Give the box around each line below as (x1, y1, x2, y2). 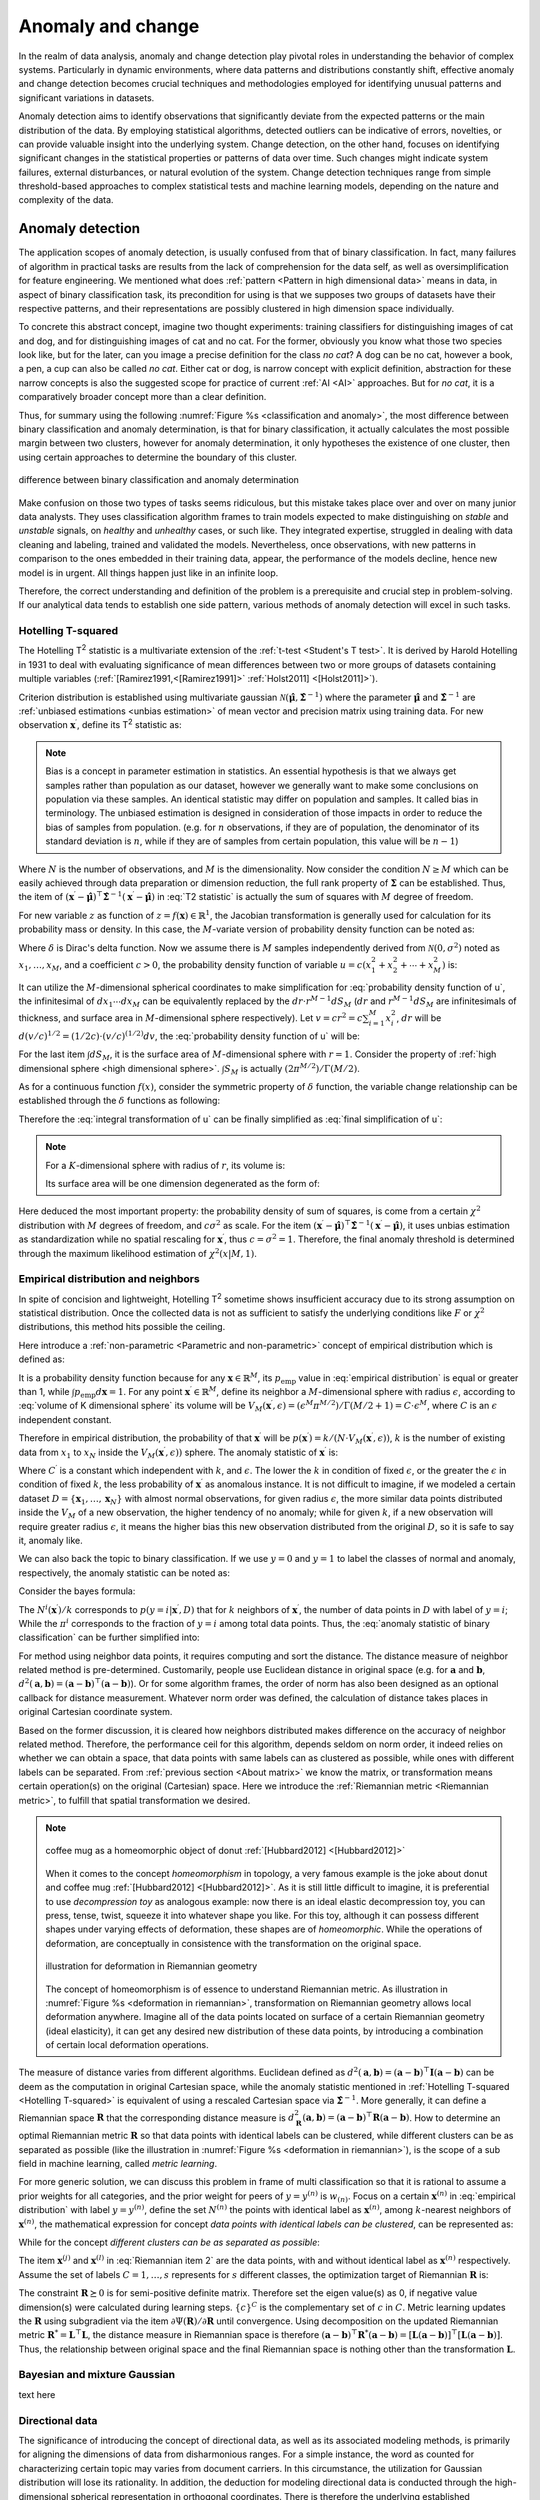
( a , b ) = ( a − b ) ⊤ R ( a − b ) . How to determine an (302, 2110, 501, 2124)
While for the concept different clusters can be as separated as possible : (18, 2236, 320, 2248)
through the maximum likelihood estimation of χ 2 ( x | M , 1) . (18, 1246, 257, 1259)
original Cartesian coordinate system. (18, 1706, 173, 1718)
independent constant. (18, 1413, 112, 1425)
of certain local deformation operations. (45, 2039, 209, 2051)
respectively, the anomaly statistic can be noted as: (18, 1566, 230, 1579)
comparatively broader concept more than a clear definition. (18, 391, 267, 403)
